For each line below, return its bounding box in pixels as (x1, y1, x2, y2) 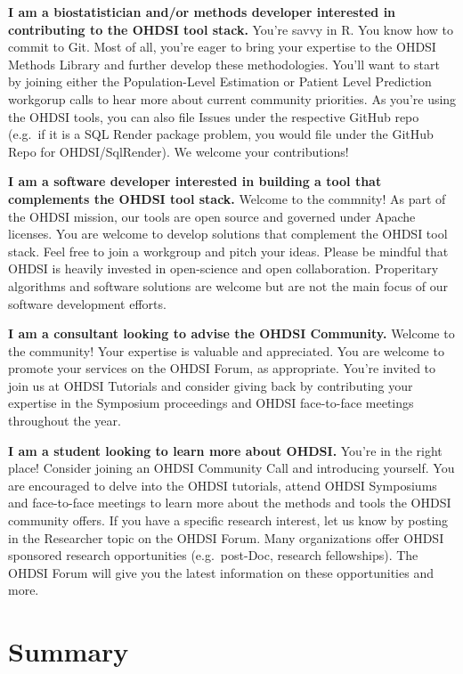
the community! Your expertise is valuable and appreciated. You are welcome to (8, 341, 444, 360)
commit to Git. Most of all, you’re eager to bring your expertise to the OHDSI (8, 37, 436, 56)
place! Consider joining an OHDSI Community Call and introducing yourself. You (8, 459, 455, 477)
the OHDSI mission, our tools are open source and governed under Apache (8, 207, 416, 225)
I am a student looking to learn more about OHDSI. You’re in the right (8, 441, 443, 459)
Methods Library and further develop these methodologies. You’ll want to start (8, 54, 440, 73)
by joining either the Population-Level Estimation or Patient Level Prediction (8, 72, 432, 91)
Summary (8, 633, 129, 670)
